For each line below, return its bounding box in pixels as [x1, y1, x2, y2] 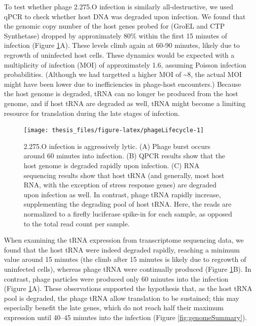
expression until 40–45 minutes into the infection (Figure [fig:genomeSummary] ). [4, 312, 247, 322]
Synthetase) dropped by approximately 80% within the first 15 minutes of [4, 30, 227, 40]
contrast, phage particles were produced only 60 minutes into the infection [4, 273, 228, 284]
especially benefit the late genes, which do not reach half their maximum [4, 302, 224, 313]
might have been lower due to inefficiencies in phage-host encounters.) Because [4, 78, 241, 89]
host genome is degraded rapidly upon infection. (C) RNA [24, 160, 200, 170]
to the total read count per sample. [24, 218, 130, 228]
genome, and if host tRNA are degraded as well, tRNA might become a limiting [4, 98, 246, 108]
